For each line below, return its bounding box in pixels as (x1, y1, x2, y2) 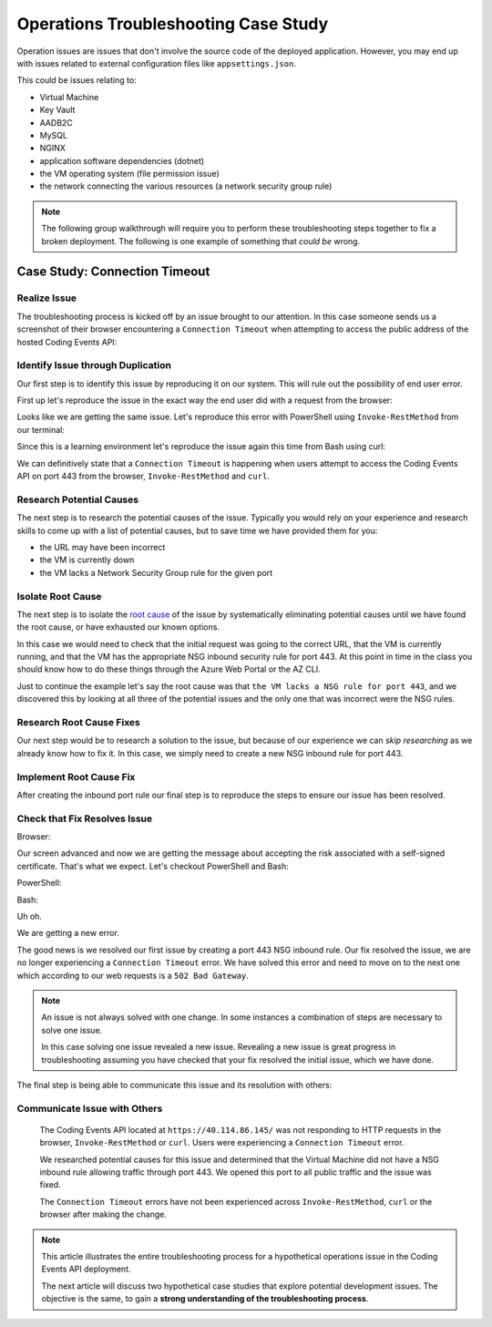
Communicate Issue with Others (16, 1102, 163, 1115)
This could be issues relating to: (16, 75, 137, 86)
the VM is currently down (39, 554, 135, 565)
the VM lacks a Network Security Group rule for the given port (39, 567, 273, 578)
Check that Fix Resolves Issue (16, 812, 153, 825)
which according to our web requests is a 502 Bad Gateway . (16, 970, 250, 981)
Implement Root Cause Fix (16, 770, 136, 783)
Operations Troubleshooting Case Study (16, 14, 329, 34)
